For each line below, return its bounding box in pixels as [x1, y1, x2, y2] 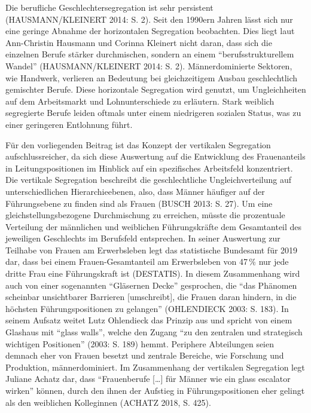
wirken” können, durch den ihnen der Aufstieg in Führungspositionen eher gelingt [5, 384, 305, 396]
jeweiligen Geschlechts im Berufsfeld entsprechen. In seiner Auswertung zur [5, 232, 280, 244]
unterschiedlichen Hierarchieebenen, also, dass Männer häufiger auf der [5, 185, 265, 197]
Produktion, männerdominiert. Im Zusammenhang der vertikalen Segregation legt [5, 360, 305, 373]
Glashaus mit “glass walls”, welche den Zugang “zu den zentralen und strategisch [5, 326, 303, 338]
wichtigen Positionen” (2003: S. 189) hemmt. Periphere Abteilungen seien [5, 337, 275, 350]
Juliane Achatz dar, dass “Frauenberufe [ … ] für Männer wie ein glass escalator [5, 372, 291, 385]
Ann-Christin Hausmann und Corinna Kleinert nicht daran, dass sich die [5, 36, 272, 48]
